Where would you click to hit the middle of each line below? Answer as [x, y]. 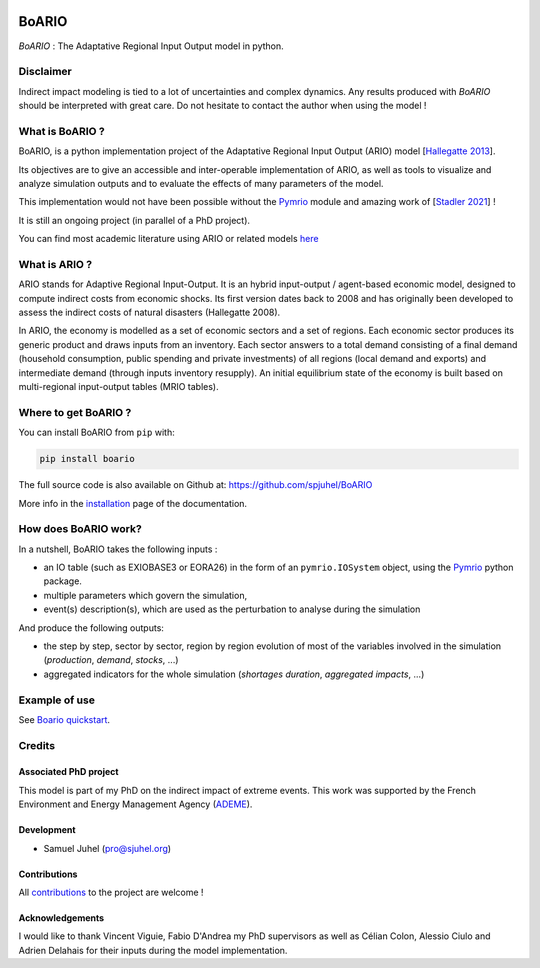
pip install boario [87, 459]
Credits [36, 745]
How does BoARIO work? [80, 529]
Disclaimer [45, 72]
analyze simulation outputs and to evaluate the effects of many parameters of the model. [201, 183]
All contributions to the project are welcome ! [111, 892]
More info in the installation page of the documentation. [133, 503]
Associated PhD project [68, 772]
